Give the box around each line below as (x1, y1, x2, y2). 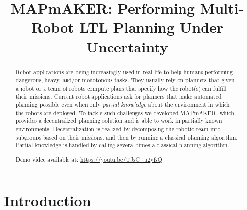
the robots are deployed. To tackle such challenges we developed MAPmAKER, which (15, 108, 234, 117)
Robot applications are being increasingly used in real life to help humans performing (15, 68, 233, 76)
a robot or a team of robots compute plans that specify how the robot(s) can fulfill (15, 84, 226, 92)
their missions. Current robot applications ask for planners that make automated (15, 92, 222, 100)
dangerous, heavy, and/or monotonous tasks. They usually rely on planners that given (15, 76, 235, 84)
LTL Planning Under (79, 17, 224, 37)
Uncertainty (86, 36, 168, 56)
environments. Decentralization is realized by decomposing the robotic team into (15, 125, 221, 133)
